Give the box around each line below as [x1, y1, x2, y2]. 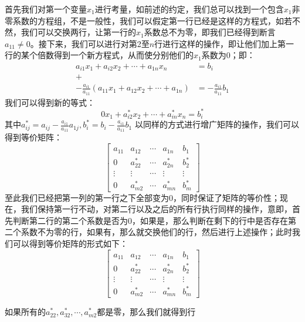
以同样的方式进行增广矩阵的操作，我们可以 [134, 118, 299, 130]
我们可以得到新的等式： [5, 96, 95, 108]
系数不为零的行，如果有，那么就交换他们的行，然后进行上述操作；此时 [21, 226, 292, 238]
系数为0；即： [201, 49, 255, 61]
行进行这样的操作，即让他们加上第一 [154, 37, 294, 49]
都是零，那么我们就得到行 [97, 306, 196, 318]
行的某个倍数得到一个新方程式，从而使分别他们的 [5, 49, 194, 61]
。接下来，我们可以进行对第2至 [30, 37, 150, 49]
